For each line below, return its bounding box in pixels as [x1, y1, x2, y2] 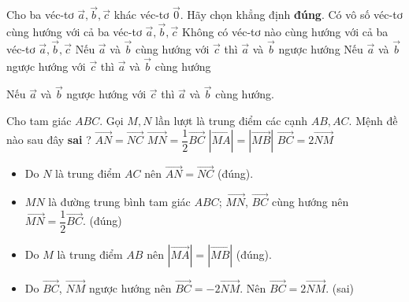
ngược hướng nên [88, 280, 172, 296]
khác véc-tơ [113, 6, 169, 23]
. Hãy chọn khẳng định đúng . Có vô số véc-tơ [180, 6, 403, 23]
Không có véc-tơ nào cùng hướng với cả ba [182, 24, 389, 40]
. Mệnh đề [348, 112, 398, 129]
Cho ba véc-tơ [6, 6, 74, 23]
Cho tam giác [6, 112, 72, 129]
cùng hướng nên [271, 193, 349, 210]
